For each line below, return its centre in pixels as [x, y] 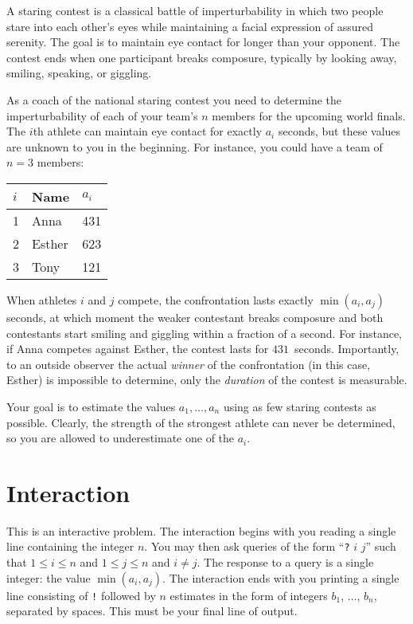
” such [381, 546]
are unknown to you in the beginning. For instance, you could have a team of [195, 146]
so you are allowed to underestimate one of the [121, 438]
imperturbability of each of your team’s [102, 115]
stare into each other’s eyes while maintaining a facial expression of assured [190, 26]
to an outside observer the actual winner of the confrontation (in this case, [189, 364]
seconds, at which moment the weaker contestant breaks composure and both [195, 317]
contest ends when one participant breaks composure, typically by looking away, [202, 57]
